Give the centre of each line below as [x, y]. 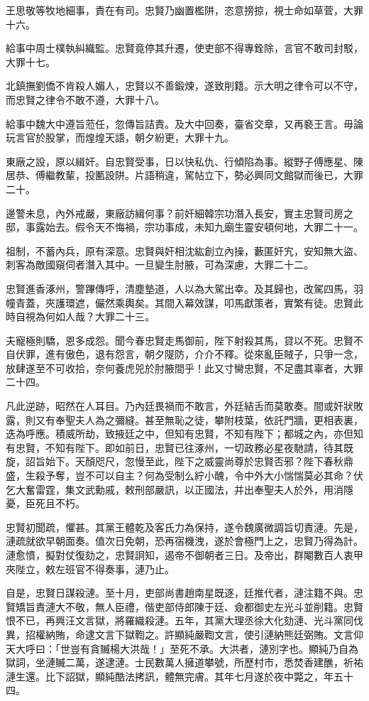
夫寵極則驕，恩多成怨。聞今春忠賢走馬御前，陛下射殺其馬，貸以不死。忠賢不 [184, 340]
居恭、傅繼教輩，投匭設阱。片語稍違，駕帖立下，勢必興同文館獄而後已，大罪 [184, 175]
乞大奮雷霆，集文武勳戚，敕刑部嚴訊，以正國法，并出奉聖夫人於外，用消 [175, 489]
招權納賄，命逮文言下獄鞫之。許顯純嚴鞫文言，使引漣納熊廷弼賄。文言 [189, 634]
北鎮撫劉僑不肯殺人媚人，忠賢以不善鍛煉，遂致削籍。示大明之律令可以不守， [184, 86]
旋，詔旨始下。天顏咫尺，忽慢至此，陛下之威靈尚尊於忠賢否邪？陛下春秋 [175, 461]
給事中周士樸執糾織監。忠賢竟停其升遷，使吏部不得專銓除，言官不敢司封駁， [184, 48]
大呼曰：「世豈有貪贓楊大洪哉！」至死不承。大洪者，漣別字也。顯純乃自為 [187, 648]
